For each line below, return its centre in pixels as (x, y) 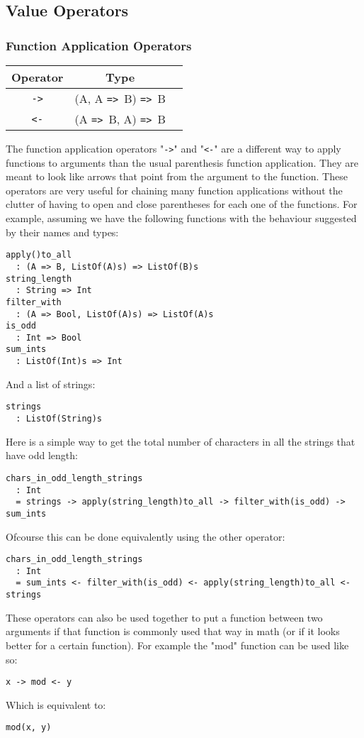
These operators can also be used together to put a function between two (164, 617)
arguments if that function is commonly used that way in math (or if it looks (173, 631)
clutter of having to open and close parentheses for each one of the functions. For (182, 204)
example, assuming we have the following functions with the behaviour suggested (181, 218)
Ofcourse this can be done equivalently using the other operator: (146, 536)
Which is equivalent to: (56, 704)
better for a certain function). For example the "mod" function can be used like (177, 645)
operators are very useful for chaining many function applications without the (174, 190)
